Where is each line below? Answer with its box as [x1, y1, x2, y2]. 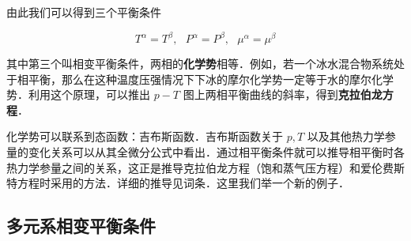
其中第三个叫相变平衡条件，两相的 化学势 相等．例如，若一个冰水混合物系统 [6, 55, 394, 72]
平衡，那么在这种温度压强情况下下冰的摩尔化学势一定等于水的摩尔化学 [28, 70, 394, 87]
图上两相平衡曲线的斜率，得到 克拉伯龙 [183, 86, 383, 103]
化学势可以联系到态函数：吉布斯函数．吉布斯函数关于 [6, 128, 283, 145]
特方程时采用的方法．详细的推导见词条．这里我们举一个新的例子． [6, 175, 349, 191]
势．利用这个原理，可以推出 [6, 86, 150, 103]
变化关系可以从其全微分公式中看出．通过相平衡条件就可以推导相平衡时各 [28, 144, 405, 160]
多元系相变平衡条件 [6, 213, 156, 238]
